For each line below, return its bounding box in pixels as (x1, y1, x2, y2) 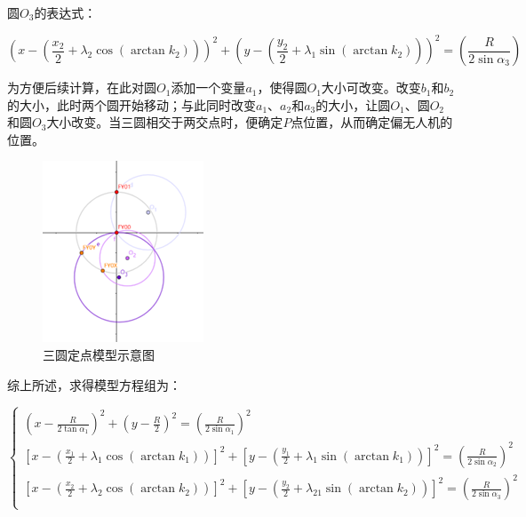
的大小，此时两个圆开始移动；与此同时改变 (7, 95, 256, 114)
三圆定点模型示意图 (43, 346, 155, 364)
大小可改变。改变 (321, 78, 421, 97)
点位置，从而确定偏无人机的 (291, 113, 453, 131)
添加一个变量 (171, 78, 246, 97)
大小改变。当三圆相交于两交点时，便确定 (46, 113, 283, 131)
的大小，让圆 (315, 95, 391, 114)
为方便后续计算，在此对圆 (7, 78, 156, 97)
